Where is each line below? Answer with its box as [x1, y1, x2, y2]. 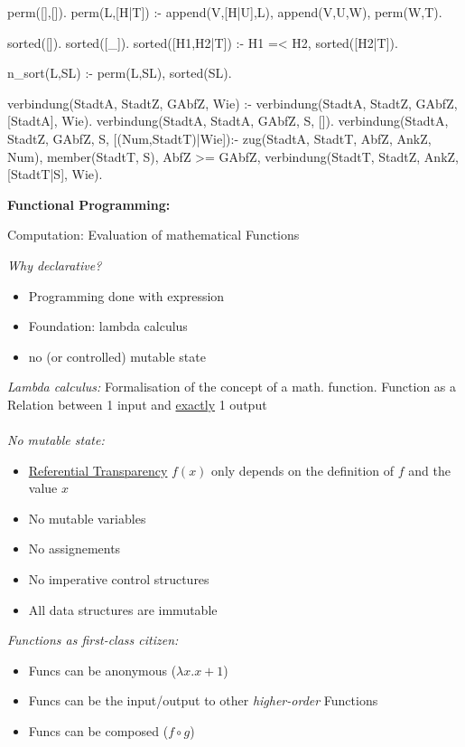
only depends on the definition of [211, 460, 395, 479]
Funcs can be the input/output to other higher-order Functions [28, 691, 378, 710]
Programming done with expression [28, 286, 225, 305]
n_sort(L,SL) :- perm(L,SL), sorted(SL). [7, 63, 232, 82]
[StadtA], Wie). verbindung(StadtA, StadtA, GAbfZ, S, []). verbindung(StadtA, [7, 111, 449, 130]
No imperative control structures [28, 570, 209, 589]
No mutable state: [7, 430, 105, 449]
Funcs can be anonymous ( [28, 660, 177, 679]
